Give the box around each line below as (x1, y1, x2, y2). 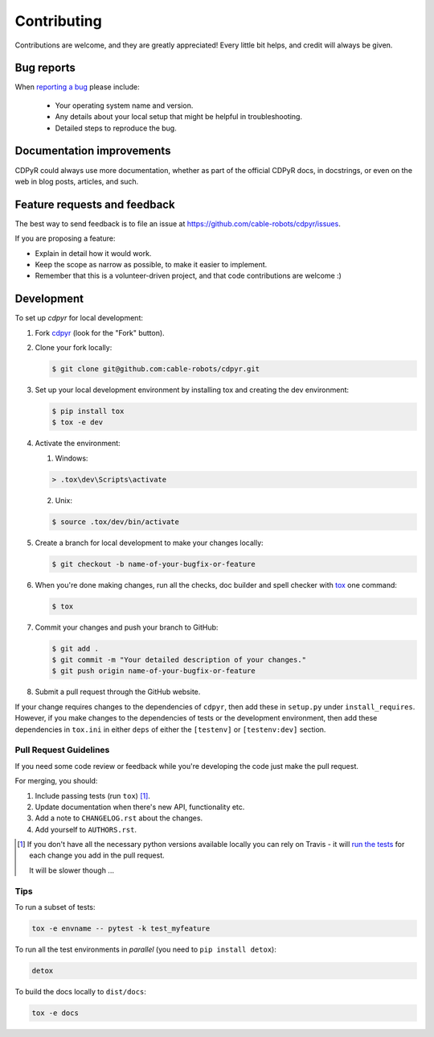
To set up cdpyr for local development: (14, 313, 144, 323)
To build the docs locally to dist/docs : (14, 986, 146, 996)
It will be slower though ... (29, 866, 114, 875)
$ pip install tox (51, 407, 125, 416)
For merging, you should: (14, 776, 98, 786)
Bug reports (14, 61, 76, 75)
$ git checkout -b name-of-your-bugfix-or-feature (51, 560, 256, 568)
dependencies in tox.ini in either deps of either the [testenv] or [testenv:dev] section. (14, 725, 326, 734)
